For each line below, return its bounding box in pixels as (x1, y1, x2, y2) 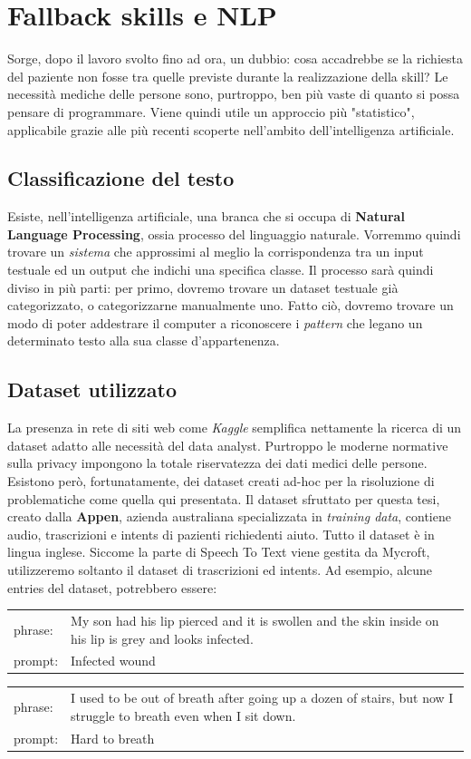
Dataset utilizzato (7, 375, 177, 404)
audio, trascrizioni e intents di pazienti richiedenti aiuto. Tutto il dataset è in (7, 524, 435, 543)
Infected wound (71, 651, 156, 670)
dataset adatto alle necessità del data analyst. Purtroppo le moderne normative (7, 435, 448, 454)
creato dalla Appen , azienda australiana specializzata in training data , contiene (7, 507, 451, 526)
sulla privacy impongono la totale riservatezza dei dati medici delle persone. (7, 453, 428, 472)
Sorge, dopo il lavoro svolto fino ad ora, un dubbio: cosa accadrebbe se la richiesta (7, 49, 463, 68)
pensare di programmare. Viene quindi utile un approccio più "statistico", (7, 102, 415, 121)
